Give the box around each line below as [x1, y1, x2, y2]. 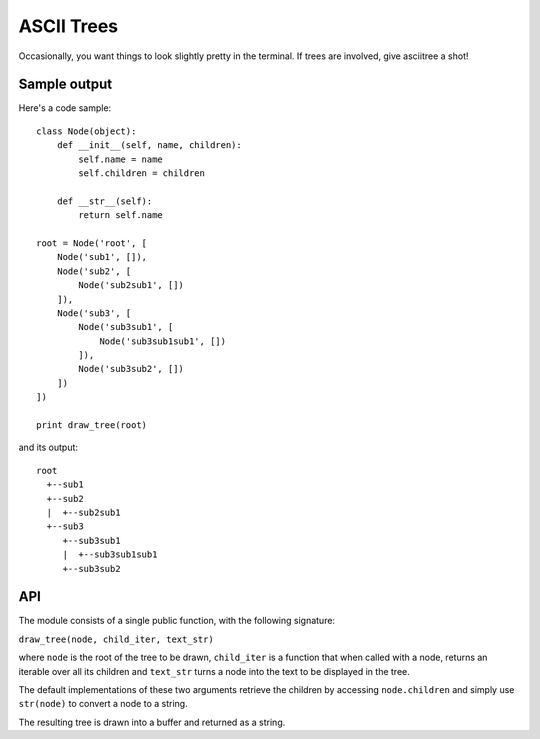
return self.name [78, 210, 164, 221]
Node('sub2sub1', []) [78, 280, 185, 291]
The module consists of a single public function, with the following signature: [18, 615, 335, 627]
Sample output [18, 76, 113, 93]
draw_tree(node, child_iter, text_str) [18, 633, 214, 645]
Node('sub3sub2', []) [78, 363, 185, 375]
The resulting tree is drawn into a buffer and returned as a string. [18, 716, 286, 728]
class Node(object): [36, 125, 137, 137]
